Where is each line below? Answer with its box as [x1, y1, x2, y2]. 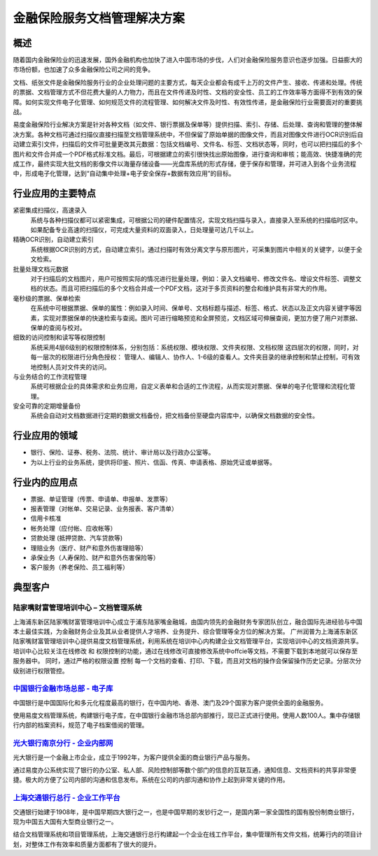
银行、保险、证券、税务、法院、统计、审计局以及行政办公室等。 [30, 448, 215, 457]
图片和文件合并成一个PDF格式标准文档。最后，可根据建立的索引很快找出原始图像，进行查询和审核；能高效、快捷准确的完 [13, 150, 363, 158]
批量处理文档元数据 [13, 264, 69, 273]
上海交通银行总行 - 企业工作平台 [13, 793, 120, 803]
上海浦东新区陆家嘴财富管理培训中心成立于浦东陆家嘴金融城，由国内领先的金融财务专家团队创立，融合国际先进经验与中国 [13, 618, 363, 626]
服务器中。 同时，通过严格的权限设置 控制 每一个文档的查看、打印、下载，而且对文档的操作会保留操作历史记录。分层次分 [13, 657, 362, 665]
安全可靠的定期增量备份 [13, 402, 80, 411]
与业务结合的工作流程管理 [13, 372, 87, 380]
